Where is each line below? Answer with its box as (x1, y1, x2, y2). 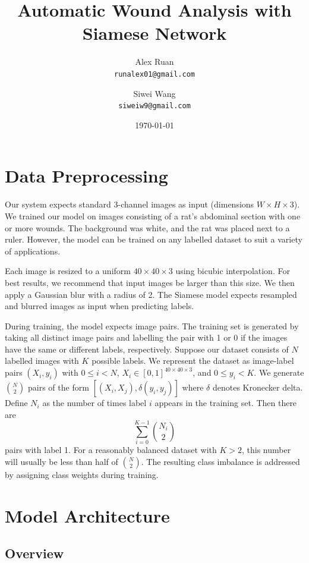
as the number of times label (42, 397, 147, 409)
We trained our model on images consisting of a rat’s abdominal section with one (5, 209, 301, 222)
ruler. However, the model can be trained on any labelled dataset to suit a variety (5, 233, 302, 246)
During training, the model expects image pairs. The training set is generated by (5, 319, 299, 332)
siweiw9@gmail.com (118, 102, 191, 111)
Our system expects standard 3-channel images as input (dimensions (5, 198, 254, 210)
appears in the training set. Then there (154, 397, 297, 409)
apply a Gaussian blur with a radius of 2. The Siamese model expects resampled (5, 288, 297, 300)
